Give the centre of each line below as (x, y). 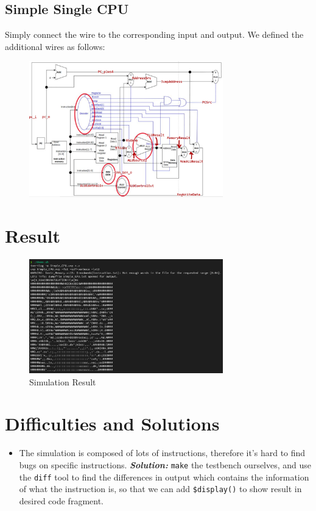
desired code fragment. (61, 500)
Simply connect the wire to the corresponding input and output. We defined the (154, 34)
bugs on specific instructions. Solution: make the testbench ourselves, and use (165, 464)
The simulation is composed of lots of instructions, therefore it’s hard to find (162, 453)
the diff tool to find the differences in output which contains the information (164, 477)
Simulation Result (63, 381)
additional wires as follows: (55, 46)
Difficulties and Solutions (112, 423)
